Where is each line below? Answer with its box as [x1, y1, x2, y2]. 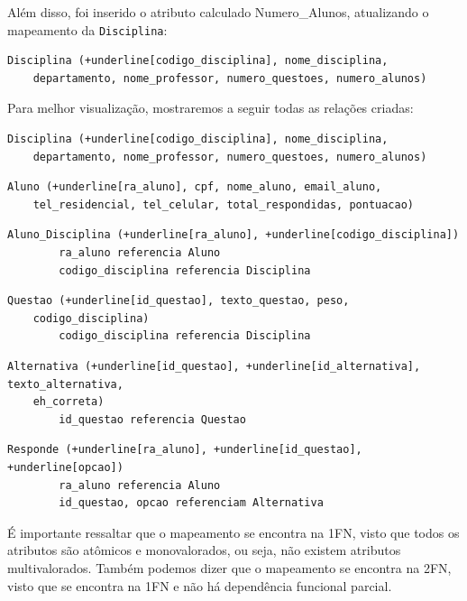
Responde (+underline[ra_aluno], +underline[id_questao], [7, 443, 362, 457]
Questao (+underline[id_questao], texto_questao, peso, [7, 294, 350, 308]
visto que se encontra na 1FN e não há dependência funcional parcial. [7, 576, 392, 595]
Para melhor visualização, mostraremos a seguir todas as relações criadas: [7, 98, 414, 117]
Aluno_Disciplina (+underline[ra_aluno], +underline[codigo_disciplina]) [7, 228, 460, 242]
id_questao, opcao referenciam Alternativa [59, 496, 324, 510]
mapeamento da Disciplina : [7, 20, 168, 39]
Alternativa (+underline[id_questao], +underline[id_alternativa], [7, 359, 421, 373]
